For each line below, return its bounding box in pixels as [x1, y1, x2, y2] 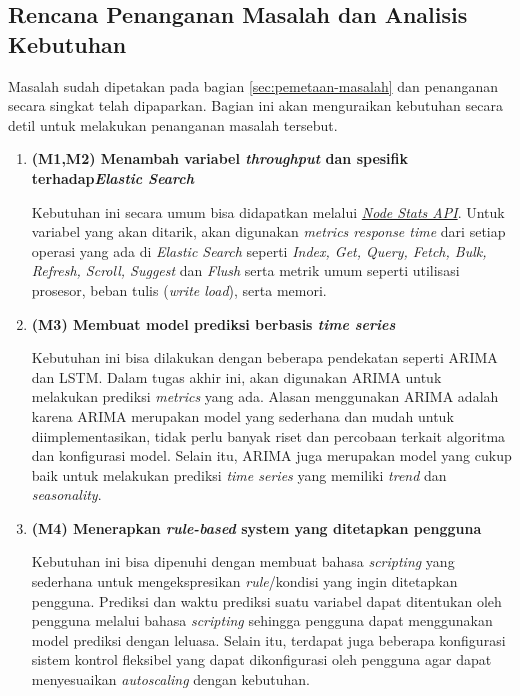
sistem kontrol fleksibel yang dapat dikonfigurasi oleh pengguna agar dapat [31, 649, 492, 670]
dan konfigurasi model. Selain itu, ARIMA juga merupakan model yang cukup [31, 445, 512, 466]
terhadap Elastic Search [31, 167, 194, 188]
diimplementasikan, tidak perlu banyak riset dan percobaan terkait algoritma [31, 425, 506, 446]
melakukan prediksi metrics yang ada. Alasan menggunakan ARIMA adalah [31, 386, 499, 407]
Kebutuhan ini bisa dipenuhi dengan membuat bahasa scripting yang [31, 551, 455, 572]
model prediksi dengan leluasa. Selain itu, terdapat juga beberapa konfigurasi [31, 629, 506, 650]
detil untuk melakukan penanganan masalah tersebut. [8, 114, 338, 135]
